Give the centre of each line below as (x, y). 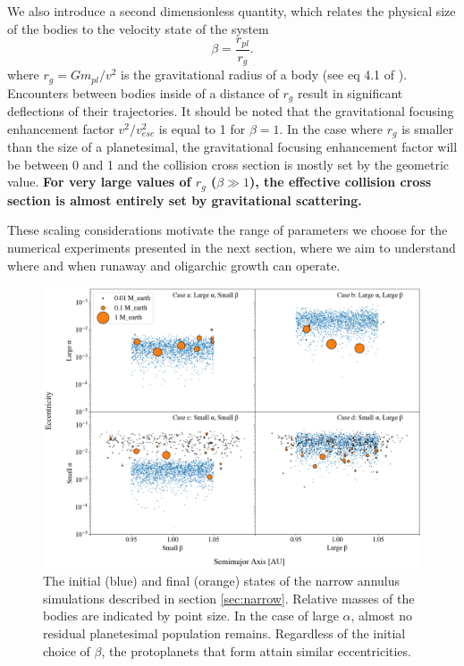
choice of (67, 650)
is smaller (427, 128)
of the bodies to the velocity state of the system (138, 28)
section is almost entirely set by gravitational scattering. (185, 200)
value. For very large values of (99, 182)
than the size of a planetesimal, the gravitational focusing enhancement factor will (232, 147)
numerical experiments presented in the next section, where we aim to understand (232, 247)
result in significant (350, 92)
